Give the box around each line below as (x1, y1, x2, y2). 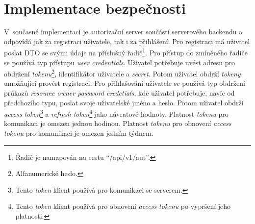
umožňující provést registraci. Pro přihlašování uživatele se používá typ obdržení (4, 78, 245, 88)
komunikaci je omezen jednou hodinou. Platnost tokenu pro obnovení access (4, 118, 231, 128)
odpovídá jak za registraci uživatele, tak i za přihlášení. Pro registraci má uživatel (4, 36, 250, 46)
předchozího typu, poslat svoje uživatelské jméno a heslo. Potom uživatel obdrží (4, 97, 244, 107)
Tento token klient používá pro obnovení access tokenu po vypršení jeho (15, 201, 231, 211)
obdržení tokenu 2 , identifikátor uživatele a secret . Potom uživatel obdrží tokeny (4, 67, 241, 78)
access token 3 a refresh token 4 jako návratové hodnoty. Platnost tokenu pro (4, 107, 229, 119)
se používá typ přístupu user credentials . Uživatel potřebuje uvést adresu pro (4, 57, 235, 67)
